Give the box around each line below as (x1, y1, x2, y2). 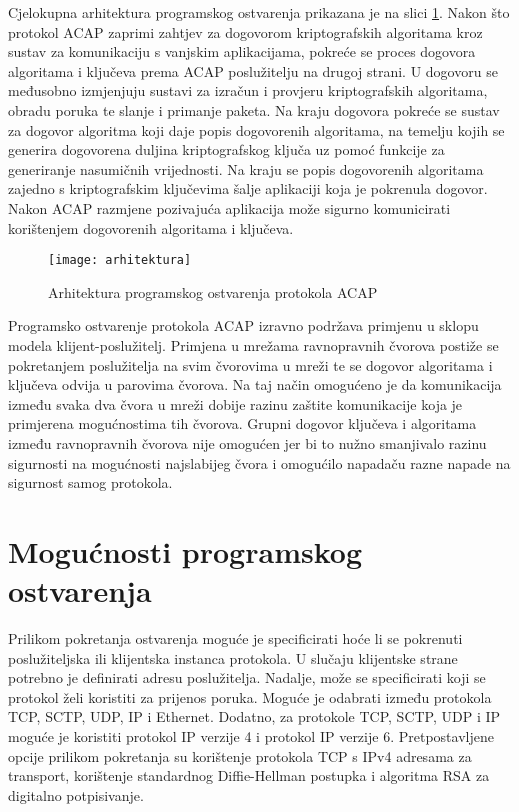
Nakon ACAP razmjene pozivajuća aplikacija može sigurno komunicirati (8, 197, 451, 218)
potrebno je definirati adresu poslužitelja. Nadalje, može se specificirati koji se (8, 667, 486, 688)
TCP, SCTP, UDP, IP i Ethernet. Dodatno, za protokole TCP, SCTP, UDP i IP (8, 706, 501, 727)
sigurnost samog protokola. (8, 472, 173, 493)
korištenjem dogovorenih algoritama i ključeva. (8, 217, 294, 238)
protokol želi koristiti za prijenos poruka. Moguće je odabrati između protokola (8, 686, 492, 707)
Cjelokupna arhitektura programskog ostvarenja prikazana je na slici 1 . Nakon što (8, 2, 510, 22)
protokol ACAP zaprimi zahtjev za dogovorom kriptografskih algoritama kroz (8, 21, 483, 42)
